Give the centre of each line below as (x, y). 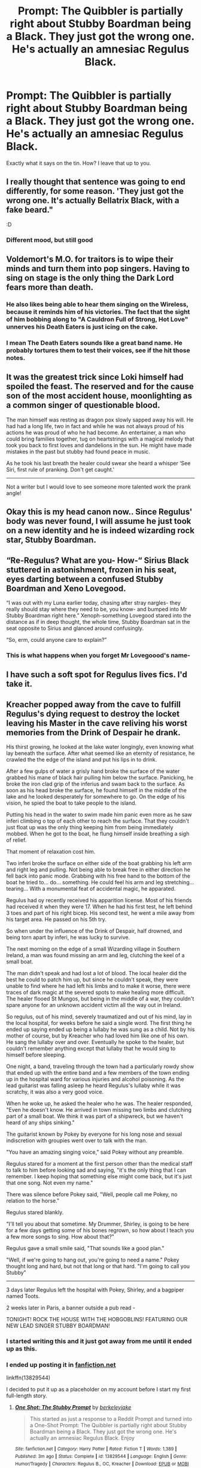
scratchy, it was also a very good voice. (55, 1092)
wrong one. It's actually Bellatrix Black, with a (93, 201)
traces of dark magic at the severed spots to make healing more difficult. (96, 993)
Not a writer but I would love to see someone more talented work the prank (99, 487)
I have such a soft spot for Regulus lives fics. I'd (97, 675)
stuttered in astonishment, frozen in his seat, (92, 570)
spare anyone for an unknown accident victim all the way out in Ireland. (94, 1005)
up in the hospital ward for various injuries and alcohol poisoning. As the (95, 1079)
